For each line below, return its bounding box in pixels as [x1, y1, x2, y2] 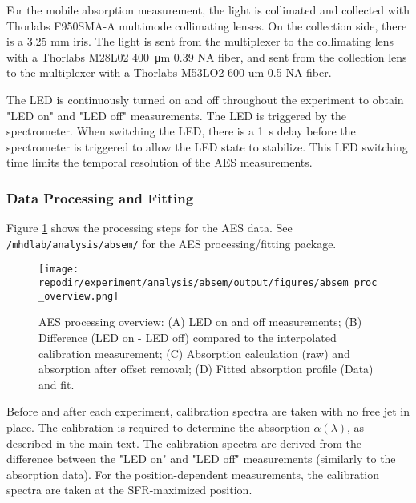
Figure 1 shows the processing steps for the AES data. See [6, 219, 293, 236]
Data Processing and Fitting [6, 187, 194, 207]
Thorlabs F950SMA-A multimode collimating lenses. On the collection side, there [6, 17, 407, 34]
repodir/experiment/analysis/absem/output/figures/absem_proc [38, 277, 378, 289]
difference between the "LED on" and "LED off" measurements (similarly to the [6, 450, 396, 467]
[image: [38, 264, 79, 276]
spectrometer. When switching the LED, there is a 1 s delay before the [6, 123, 356, 139]
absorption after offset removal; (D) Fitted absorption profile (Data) [38, 360, 374, 377]
